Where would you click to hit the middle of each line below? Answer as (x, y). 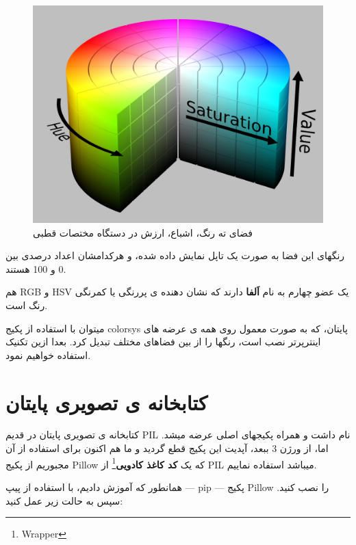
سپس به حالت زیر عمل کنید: (64, 500)
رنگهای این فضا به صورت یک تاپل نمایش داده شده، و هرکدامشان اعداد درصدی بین (175, 255)
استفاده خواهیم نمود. (48, 355)
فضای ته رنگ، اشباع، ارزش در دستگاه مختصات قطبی (143, 232)
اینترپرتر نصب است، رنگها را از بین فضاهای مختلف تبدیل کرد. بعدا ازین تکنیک (163, 342)
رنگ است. (27, 305)
